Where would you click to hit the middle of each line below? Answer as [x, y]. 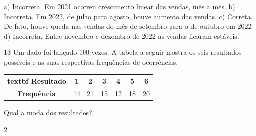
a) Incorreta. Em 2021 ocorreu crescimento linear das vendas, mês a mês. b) [120, 6]
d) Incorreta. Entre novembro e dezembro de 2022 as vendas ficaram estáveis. [122, 35]
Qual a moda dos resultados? [48, 112]
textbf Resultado [37, 81]
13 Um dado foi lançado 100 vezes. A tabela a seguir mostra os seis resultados [123, 52]
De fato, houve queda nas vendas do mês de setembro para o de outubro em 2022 [128, 26]
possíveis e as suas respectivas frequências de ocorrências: [91, 62]
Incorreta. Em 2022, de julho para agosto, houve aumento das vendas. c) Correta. [128, 16]
